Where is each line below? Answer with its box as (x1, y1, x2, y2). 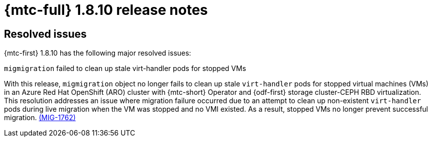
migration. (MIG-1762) (4, 113, 76, 122)
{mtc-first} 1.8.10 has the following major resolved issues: (4, 49, 191, 58)
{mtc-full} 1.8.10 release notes (4, 1, 208, 18)
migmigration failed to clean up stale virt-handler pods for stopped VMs (4, 64, 246, 73)
